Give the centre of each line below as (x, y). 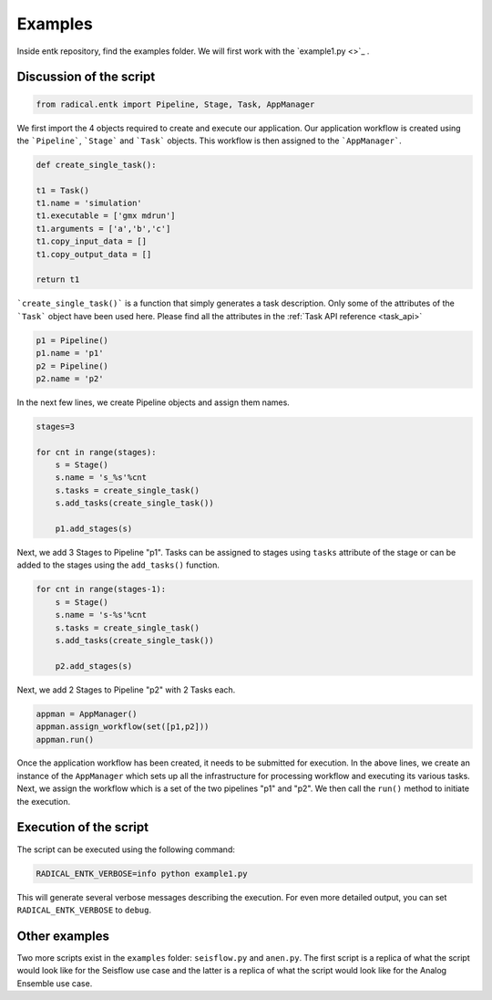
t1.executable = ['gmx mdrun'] (106, 216)
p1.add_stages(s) (94, 529)
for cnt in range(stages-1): (101, 589)
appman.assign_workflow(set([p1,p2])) (123, 727)
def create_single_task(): (96, 165)
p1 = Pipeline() (72, 340)
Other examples (63, 936)
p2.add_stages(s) (94, 666)
